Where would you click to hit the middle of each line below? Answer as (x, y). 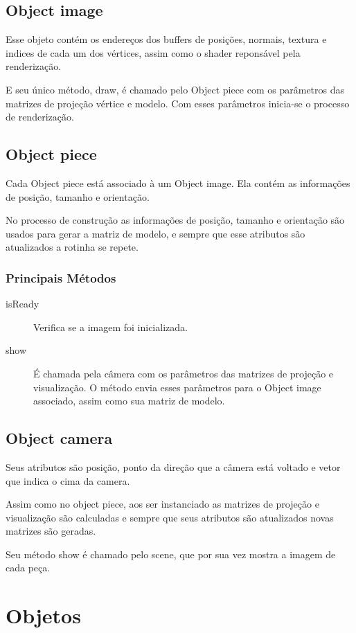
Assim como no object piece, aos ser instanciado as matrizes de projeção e (162, 504)
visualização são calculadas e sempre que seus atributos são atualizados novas (170, 517)
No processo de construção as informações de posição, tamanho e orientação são (175, 220)
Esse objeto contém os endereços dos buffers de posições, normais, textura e (166, 39)
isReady (23, 304)
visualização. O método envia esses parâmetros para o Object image (177, 387)
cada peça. (28, 568)
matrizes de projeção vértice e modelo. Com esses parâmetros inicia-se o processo (178, 103)
